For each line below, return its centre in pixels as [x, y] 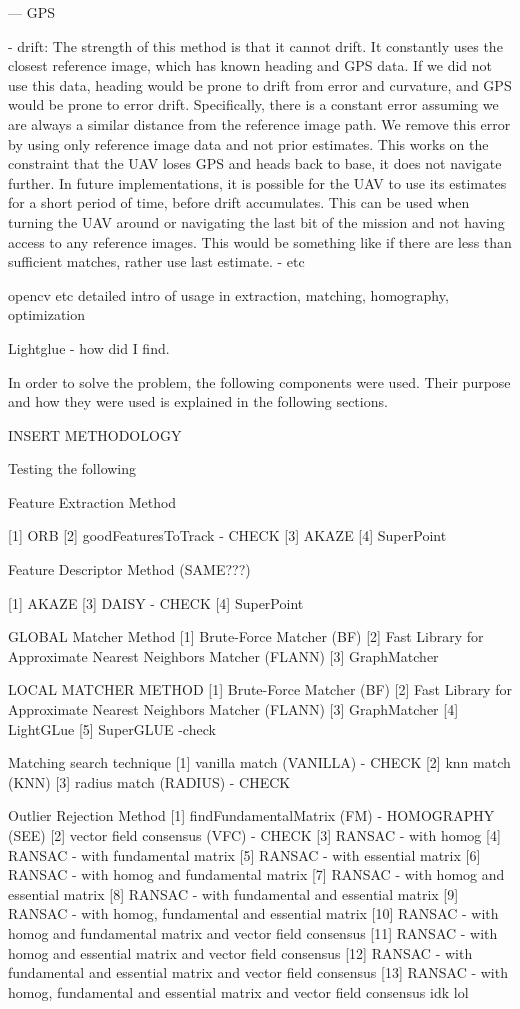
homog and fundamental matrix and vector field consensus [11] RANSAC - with [253, 932]
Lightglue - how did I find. [89, 347]
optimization [47, 314]
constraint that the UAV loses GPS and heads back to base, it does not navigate [255, 163]
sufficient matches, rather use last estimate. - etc [156, 261]
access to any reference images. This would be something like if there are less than [260, 241]
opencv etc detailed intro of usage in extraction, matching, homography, [228, 294]
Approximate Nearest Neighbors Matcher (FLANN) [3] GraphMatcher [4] [233, 709]
